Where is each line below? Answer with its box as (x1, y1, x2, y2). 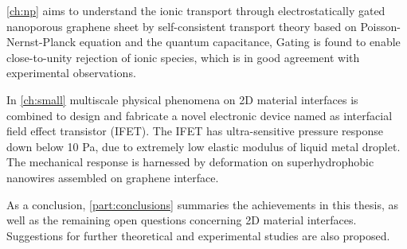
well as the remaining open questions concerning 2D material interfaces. (6, 212, 357, 228)
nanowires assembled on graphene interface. (6, 169, 219, 185)
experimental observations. (6, 64, 136, 81)
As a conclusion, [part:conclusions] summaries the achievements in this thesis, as (6, 196, 399, 212)
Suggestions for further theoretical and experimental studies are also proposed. (6, 227, 390, 243)
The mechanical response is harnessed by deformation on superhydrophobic (6, 154, 374, 170)
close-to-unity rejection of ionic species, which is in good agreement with (6, 49, 360, 65)
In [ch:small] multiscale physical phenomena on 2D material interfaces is (6, 91, 358, 107)
